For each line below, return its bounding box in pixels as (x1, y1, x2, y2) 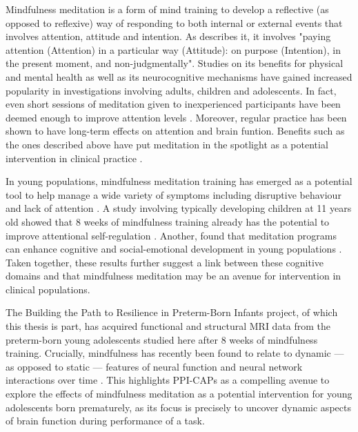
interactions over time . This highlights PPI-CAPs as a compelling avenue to (6, 373, 330, 387)
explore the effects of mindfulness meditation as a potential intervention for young (6, 386, 352, 401)
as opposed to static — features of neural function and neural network (6, 359, 303, 373)
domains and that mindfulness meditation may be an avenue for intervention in (6, 268, 341, 283)
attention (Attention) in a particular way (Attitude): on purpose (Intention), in (6, 42, 341, 57)
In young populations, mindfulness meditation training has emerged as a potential (6, 174, 352, 188)
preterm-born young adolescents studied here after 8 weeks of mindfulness (6, 332, 318, 346)
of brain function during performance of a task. (6, 413, 205, 428)
